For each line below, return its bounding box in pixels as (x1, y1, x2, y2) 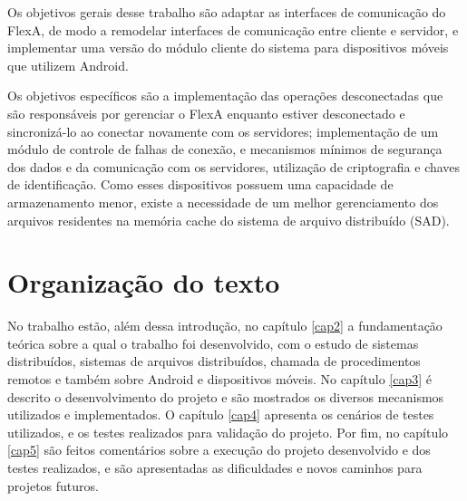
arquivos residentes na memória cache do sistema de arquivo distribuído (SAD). (7, 210, 450, 229)
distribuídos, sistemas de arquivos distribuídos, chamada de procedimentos (7, 352, 421, 371)
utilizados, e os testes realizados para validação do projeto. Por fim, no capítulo (7, 422, 449, 441)
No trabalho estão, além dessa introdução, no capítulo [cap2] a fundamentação (7, 316, 443, 335)
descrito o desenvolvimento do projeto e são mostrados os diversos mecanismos (7, 387, 444, 406)
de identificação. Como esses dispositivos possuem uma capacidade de (7, 175, 394, 194)
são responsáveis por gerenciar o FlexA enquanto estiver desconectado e (7, 103, 405, 122)
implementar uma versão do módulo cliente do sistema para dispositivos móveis (7, 38, 449, 57)
